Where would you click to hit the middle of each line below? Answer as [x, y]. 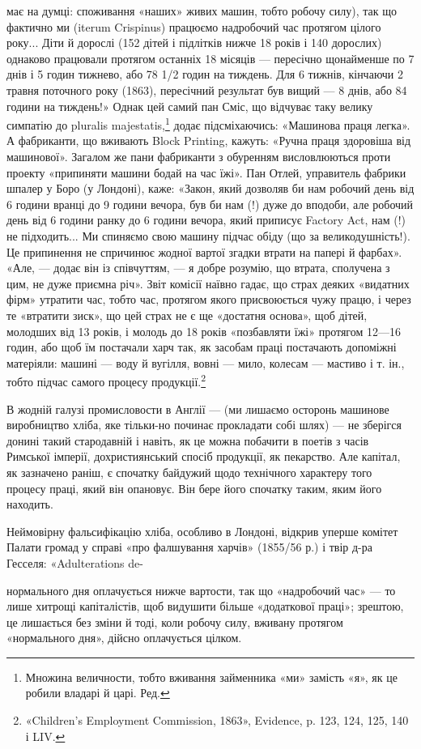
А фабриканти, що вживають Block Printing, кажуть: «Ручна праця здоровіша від [209, 140]
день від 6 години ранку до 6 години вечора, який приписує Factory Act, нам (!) [206, 220]
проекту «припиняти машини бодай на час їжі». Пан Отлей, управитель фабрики [206, 172]
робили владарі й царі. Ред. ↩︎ [98, 693]
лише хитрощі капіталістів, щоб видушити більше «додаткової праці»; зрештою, [205, 606]
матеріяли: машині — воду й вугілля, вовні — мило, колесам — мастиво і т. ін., [206, 362]
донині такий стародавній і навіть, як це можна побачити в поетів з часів [188, 440]
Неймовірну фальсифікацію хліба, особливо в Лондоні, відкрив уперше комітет [202, 531]
